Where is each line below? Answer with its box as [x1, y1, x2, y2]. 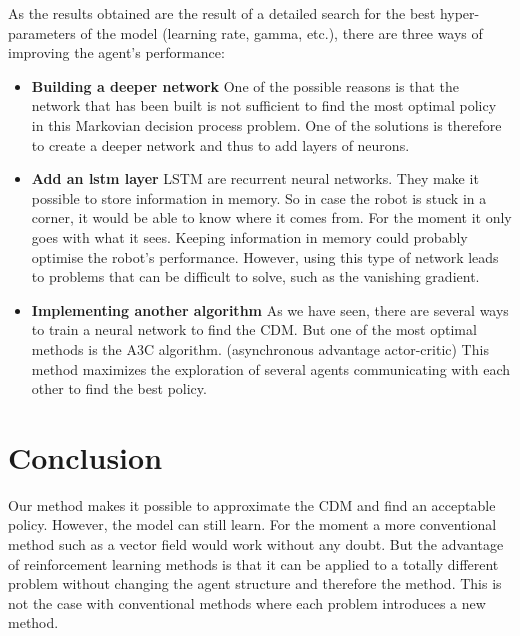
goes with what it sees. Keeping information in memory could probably [31, 226, 468, 247]
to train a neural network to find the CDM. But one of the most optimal [31, 319, 477, 340]
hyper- [439, 3, 480, 23]
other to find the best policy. [31, 378, 207, 399]
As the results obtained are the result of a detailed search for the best [8, 3, 436, 23]
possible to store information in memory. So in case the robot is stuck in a [31, 187, 487, 208]
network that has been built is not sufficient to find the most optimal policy [31, 95, 497, 116]
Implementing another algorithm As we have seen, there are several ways [31, 299, 509, 320]
